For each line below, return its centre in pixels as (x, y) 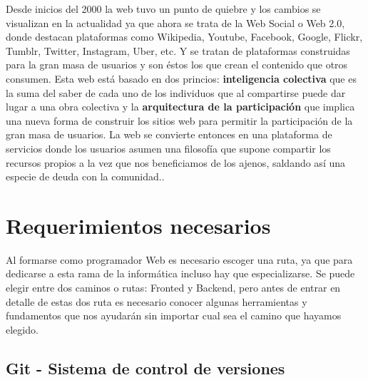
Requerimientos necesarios (138, 225)
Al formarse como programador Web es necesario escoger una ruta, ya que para (179, 259)
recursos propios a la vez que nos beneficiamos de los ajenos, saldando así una (175, 162)
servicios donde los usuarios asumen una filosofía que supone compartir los (168, 148)
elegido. (22, 329)
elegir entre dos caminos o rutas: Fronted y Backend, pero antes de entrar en (173, 288)
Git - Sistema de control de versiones (145, 368)
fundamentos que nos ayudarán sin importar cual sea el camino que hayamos (174, 315)
